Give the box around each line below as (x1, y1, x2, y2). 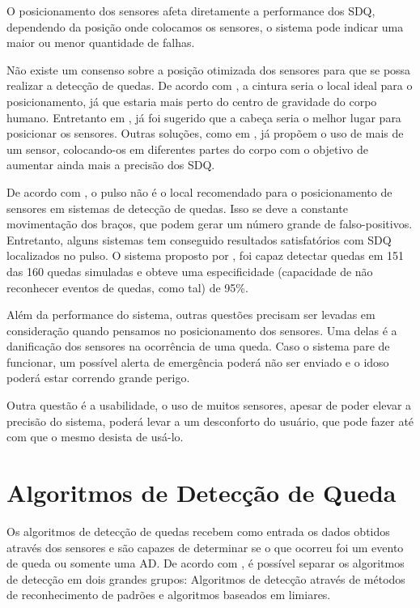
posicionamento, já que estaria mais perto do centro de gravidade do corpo (6, 92, 377, 109)
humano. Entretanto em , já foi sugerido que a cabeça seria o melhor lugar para (6, 108, 401, 125)
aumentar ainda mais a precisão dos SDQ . (6, 156, 215, 173)
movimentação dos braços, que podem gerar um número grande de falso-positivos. (6, 215, 413, 232)
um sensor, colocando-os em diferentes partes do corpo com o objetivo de (6, 140, 368, 157)
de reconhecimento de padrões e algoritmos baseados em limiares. (6, 586, 331, 603)
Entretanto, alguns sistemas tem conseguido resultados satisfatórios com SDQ (6, 231, 392, 248)
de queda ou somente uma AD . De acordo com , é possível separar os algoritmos (6, 555, 405, 572)
